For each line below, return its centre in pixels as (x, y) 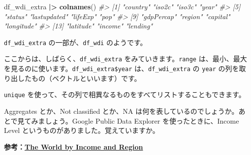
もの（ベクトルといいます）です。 (86, 78)
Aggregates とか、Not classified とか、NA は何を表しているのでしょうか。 (121, 111)
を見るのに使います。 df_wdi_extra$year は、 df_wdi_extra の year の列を (122, 68)
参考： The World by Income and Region (74, 146)
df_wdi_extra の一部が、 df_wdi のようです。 (76, 42)
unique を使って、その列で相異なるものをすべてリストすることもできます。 (125, 94)
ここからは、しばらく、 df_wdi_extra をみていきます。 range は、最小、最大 (125, 59)
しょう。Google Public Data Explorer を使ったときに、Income (142, 120)
